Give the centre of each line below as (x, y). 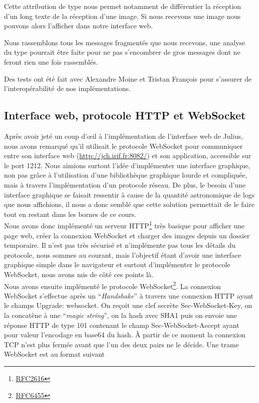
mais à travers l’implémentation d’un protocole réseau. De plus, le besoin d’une (125, 184)
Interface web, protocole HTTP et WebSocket (125, 115)
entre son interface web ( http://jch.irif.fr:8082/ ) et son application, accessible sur (128, 155)
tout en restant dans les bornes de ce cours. (70, 214)
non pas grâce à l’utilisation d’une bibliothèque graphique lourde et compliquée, (126, 175)
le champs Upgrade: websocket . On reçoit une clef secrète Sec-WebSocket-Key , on (128, 305)
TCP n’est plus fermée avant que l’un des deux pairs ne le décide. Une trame (122, 344)
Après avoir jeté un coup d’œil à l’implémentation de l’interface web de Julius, (124, 136)
